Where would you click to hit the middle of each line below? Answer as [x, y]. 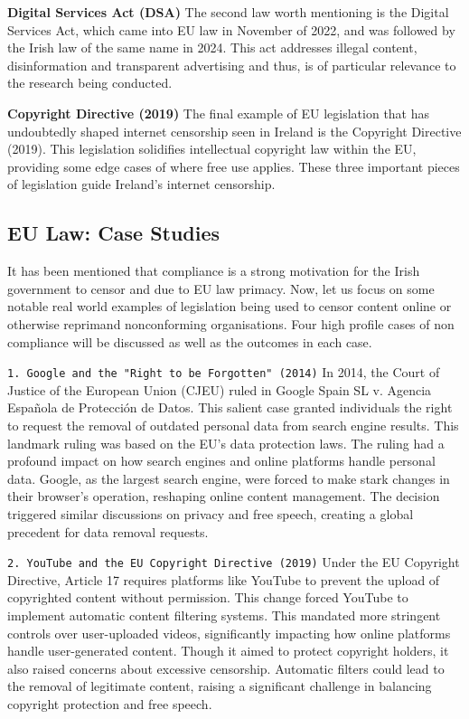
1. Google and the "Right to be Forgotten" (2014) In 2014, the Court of [224, 372]
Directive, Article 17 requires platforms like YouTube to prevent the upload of [224, 579]
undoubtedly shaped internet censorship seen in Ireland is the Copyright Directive [234, 131]
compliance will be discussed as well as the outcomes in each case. [190, 341]
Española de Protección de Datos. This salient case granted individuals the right [230, 407]
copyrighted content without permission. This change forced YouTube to [208, 597]
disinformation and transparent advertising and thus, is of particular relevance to [232, 65]
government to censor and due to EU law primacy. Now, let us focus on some [221, 288]
